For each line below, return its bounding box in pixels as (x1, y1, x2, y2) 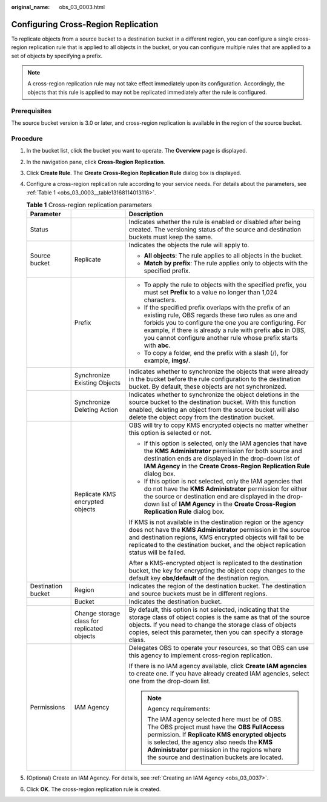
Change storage (74, 609, 121, 618)
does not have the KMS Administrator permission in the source (128, 526, 310, 534)
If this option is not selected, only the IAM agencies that (144, 477, 303, 486)
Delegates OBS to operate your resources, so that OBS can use (128, 644, 309, 652)
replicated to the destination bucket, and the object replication (128, 541, 306, 549)
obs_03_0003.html (59, 4, 105, 10)
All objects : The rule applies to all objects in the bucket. (144, 251, 303, 260)
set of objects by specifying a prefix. (11, 52, 103, 59)
